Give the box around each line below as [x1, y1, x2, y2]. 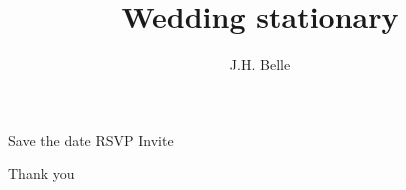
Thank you [8, 163, 75, 184]
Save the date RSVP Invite [8, 129, 174, 150]
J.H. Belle [229, 54, 291, 75]
